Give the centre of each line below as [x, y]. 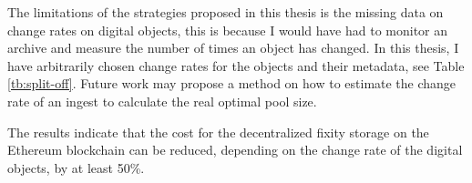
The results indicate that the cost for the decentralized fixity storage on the [218, 132]
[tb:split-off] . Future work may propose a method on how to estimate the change [232, 83]
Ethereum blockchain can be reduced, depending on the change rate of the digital [235, 150]
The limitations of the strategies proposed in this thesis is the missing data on [226, 12]
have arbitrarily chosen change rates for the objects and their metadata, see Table [236, 65]
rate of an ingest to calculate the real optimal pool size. [162, 101]
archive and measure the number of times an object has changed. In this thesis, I [233, 48]
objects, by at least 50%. [76, 167]
